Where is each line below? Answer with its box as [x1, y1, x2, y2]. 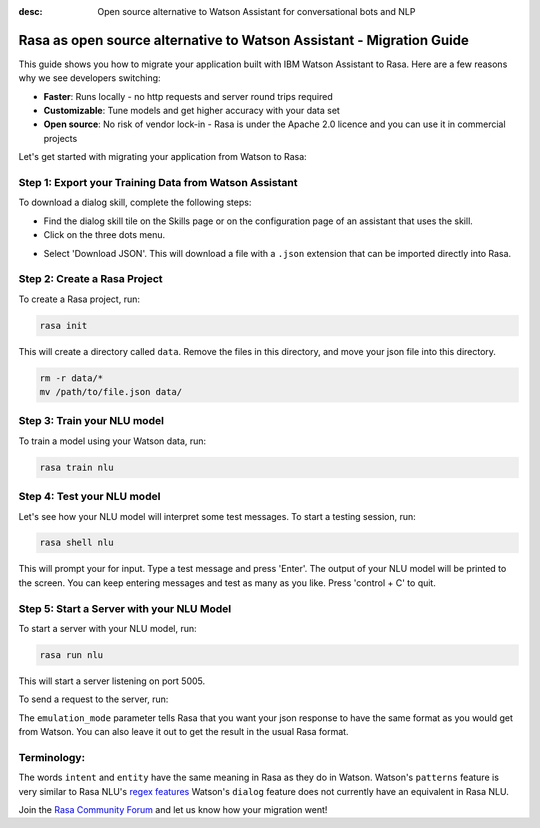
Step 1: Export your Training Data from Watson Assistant [18, 176, 298, 190]
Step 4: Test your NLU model [18, 490, 161, 504]
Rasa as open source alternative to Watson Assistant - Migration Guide [18, 31, 470, 49]
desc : [18, 6, 43, 17]
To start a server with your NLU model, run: [18, 623, 197, 634]
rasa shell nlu [39, 537, 114, 549]
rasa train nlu [39, 461, 114, 473]
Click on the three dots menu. [43, 229, 166, 241]
